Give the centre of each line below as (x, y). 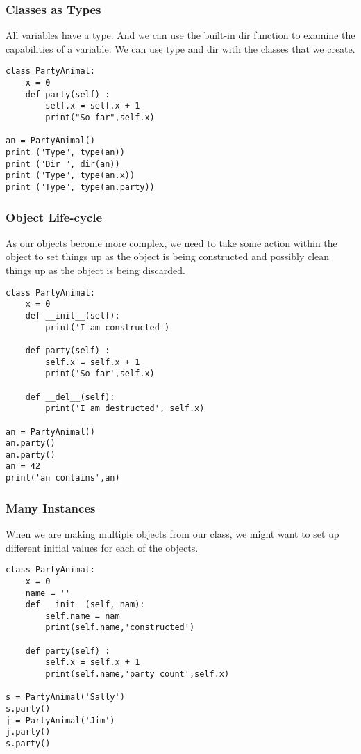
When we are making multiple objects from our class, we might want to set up (173, 534)
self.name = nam (83, 616)
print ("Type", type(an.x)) (70, 176)
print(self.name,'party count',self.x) (137, 674)
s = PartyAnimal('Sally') (65, 697)
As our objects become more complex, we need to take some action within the (171, 242)
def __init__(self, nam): (85, 605)
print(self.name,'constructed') (120, 628)
